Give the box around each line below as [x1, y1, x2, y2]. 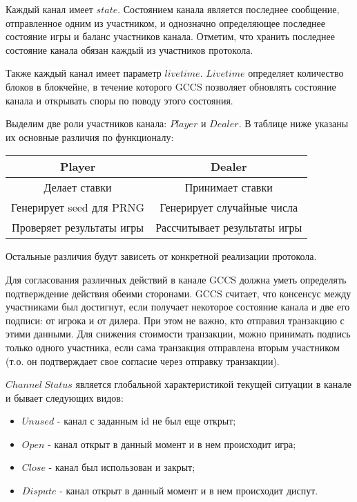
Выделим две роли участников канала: [6, 116, 167, 131]
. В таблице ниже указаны [238, 116, 349, 131]
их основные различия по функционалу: [6, 129, 174, 144]
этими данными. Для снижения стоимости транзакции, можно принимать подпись [6, 326, 351, 341]
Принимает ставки [184, 179, 273, 196]
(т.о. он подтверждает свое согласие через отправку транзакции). [6, 353, 280, 368]
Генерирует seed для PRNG [11, 199, 145, 216]
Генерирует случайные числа [160, 199, 298, 216]
